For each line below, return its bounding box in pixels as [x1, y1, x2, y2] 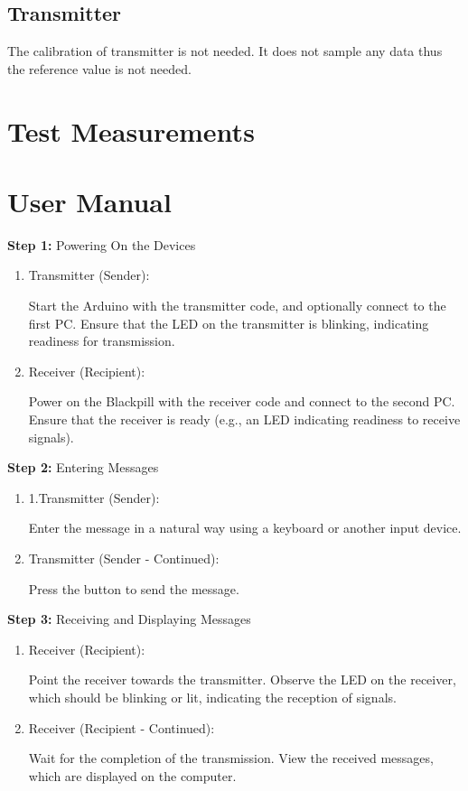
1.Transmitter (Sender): [28, 488, 160, 507]
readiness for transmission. [28, 331, 175, 350]
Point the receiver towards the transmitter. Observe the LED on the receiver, [28, 670, 456, 689]
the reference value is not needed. [7, 59, 192, 78]
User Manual [7, 182, 172, 219]
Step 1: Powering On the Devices [7, 235, 196, 254]
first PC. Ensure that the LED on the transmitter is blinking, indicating [28, 313, 429, 332]
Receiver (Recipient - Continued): [28, 718, 215, 737]
